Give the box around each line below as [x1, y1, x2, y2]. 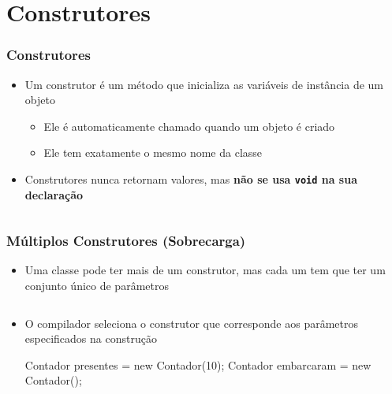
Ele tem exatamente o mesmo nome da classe [43, 144, 263, 161]
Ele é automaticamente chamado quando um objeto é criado [43, 117, 335, 134]
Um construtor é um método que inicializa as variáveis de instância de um [24, 76, 384, 92]
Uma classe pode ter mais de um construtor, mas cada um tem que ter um [24, 262, 386, 278]
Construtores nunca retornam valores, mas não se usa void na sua [24, 170, 357, 187]
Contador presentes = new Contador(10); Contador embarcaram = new [24, 356, 371, 373]
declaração [24, 186, 84, 203]
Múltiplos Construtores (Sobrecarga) [6, 231, 246, 251]
